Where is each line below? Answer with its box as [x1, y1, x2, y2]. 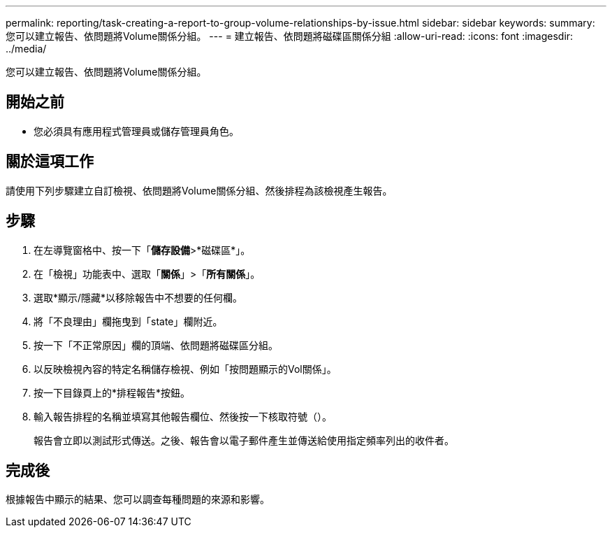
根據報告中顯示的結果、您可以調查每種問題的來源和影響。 [6, 493, 270, 506]
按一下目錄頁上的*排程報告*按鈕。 [34, 386, 191, 399]
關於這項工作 [6, 152, 94, 171]
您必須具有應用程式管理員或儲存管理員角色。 [34, 125, 239, 137]
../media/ [6, 43, 47, 55]
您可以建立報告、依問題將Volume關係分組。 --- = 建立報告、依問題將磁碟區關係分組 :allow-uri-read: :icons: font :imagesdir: [6, 30, 574, 42]
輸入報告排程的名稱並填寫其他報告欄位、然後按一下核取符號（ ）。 [34, 410, 332, 422]
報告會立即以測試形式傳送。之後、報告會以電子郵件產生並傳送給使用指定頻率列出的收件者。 [34, 434, 454, 446]
